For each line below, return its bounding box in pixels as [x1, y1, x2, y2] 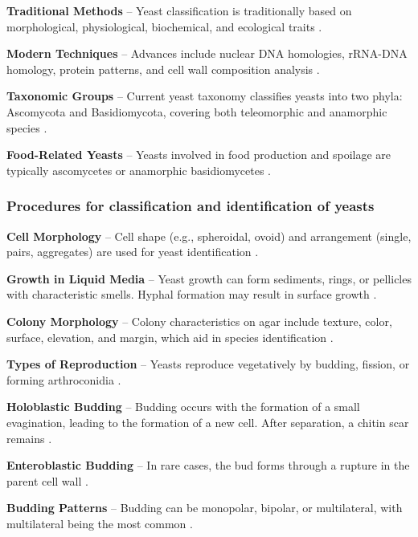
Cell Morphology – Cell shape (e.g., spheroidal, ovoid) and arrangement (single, [6, 227, 412, 244]
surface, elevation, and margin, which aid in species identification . [6, 328, 334, 345]
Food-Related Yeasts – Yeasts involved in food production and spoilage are [6, 146, 391, 163]
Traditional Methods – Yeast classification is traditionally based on [6, 2, 352, 18]
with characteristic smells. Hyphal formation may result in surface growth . [6, 286, 377, 303]
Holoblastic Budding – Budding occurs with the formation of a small [6, 398, 360, 415]
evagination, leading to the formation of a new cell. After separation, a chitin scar [6, 413, 409, 430]
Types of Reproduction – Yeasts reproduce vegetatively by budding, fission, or [6, 356, 410, 372]
